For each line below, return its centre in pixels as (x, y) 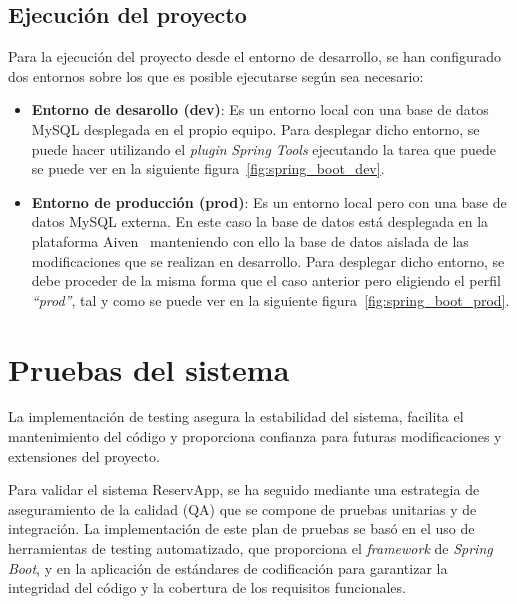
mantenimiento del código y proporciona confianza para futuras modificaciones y (255, 436)
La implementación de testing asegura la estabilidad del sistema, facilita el (236, 416)
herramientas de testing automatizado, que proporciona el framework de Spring (250, 548)
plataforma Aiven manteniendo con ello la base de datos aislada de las (250, 240)
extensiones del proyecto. (84, 455)
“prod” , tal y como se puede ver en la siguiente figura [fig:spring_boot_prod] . (270, 299)
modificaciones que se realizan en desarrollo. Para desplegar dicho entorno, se (268, 260)
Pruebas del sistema (149, 368)
